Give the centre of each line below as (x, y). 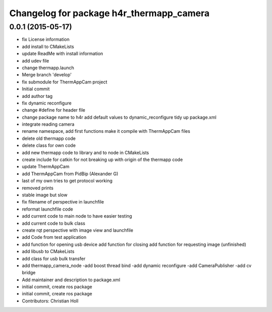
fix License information (46, 39)
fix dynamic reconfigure (47, 103)
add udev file (36, 61)
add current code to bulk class (54, 223)
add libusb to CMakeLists (48, 251)
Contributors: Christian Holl (50, 301)
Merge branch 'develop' (47, 75)
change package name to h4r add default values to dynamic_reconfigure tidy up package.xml (119, 117)
